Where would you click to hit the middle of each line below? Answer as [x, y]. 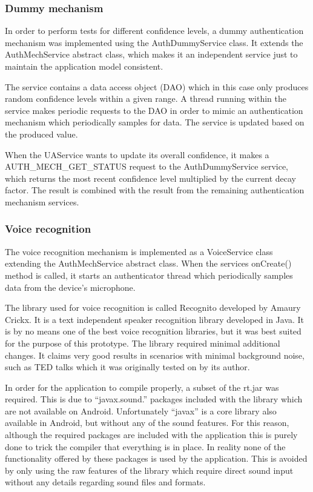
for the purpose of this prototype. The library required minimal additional [143, 343]
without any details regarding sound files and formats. [105, 482]
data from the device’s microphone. [70, 287]
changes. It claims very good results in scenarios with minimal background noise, [155, 355]
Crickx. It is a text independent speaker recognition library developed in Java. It [155, 319]
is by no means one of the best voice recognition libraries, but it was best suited [153, 331]
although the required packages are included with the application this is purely [151, 435]
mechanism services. [42, 201]
